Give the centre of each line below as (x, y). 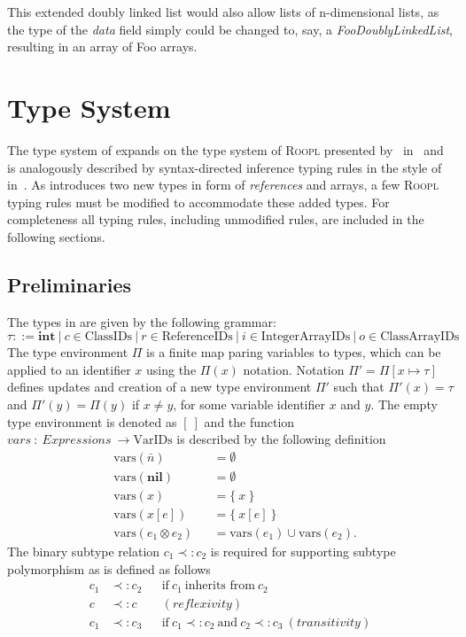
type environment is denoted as (92, 421)
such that (359, 387)
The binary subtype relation (84, 551)
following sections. (56, 236)
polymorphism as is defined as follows (109, 568)
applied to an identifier (69, 369)
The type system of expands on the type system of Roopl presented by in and (225, 149)
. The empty (404, 404)
